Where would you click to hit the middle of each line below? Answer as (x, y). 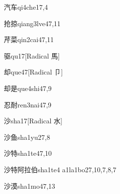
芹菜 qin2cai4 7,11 (29, 39)
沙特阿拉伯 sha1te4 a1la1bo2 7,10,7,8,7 (60, 169)
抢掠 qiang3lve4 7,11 (32, 23)
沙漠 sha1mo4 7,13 (30, 186)
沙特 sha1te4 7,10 (28, 153)
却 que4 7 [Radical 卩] (33, 72)
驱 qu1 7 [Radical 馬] (32, 55)
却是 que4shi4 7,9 (28, 88)
